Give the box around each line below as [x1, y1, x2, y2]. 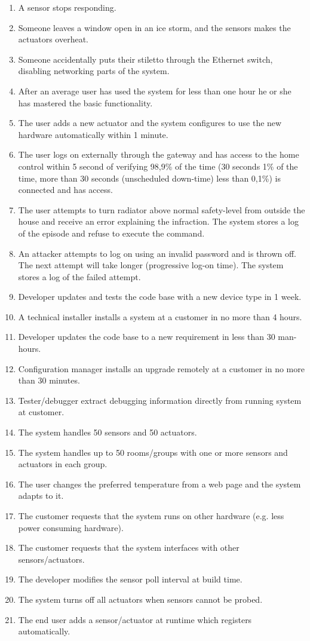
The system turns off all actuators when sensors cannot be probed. [18, 593, 263, 605]
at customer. [18, 406, 65, 418]
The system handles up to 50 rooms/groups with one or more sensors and [18, 446, 288, 458]
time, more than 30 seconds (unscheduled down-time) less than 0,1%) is [18, 171, 281, 184]
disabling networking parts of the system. [18, 65, 170, 77]
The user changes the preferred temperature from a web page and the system [18, 477, 301, 490]
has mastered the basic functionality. [18, 96, 153, 109]
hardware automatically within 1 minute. [18, 128, 168, 140]
